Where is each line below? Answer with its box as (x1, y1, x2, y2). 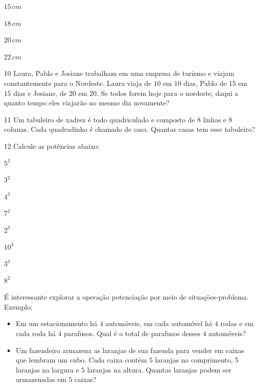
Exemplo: (4, 301, 33, 312)
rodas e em (220, 318, 254, 329)
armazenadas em (15, 374, 67, 385)
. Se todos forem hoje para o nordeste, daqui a (96, 87, 239, 98)
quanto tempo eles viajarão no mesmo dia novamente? (4, 97, 170, 108)
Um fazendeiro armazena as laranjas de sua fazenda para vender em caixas (15, 345, 245, 355)
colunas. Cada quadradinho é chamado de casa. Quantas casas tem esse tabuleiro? (4, 124, 256, 134)
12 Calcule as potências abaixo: (4, 140, 100, 151)
